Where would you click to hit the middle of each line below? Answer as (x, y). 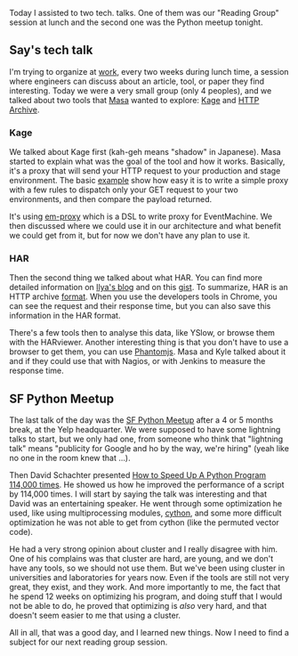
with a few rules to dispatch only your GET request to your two (124, 190)
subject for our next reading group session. (89, 642)
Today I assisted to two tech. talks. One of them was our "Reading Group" (145, 13)
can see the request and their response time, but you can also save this (140, 306)
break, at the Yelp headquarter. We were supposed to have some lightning (145, 430)
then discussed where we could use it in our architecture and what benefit (145, 226)
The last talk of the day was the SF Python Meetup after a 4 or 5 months (141, 420)
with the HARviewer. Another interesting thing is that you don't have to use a (149, 343)
